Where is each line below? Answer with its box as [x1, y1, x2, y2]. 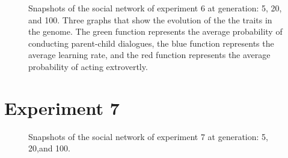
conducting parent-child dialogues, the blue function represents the [28, 37, 274, 49]
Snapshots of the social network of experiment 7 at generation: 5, [28, 130, 268, 142]
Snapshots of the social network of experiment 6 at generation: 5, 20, [28, 2, 282, 14]
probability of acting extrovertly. [28, 60, 148, 72]
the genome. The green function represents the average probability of [28, 25, 283, 38]
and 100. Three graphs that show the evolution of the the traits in [28, 13, 272, 26]
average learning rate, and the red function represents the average [28, 48, 271, 61]
